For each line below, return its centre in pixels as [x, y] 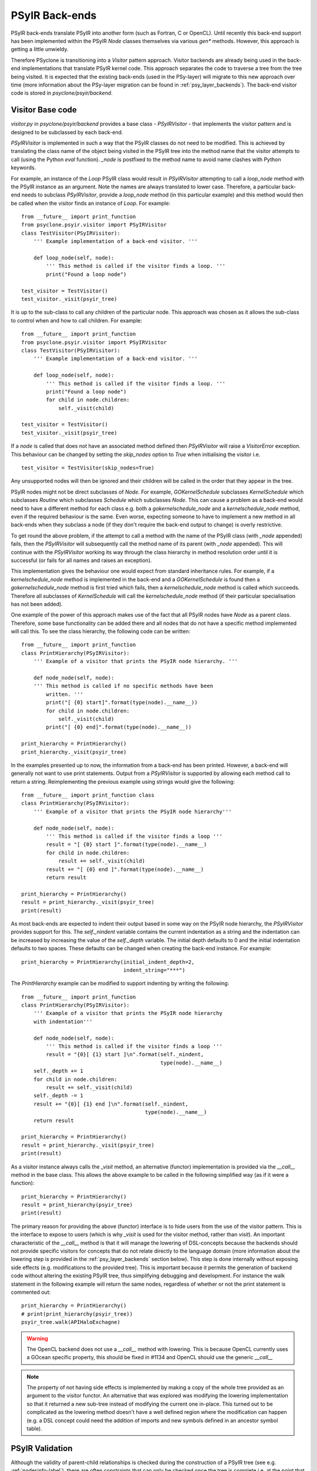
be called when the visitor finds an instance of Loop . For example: [90, 203]
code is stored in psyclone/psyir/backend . [62, 93]
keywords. [23, 168]
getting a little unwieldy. [40, 49]
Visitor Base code [44, 110]
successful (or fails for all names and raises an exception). [81, 560]
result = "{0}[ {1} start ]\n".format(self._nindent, [125, 1054]
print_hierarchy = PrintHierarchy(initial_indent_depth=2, [108, 962]
